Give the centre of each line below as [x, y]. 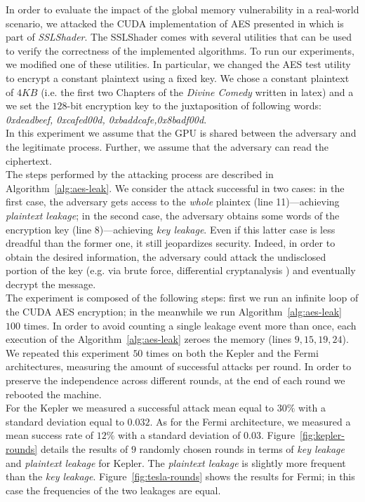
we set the [27, 106]
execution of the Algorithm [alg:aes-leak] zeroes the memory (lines [149, 339]
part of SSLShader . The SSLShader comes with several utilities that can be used [179, 37]
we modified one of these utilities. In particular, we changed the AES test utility [178, 64]
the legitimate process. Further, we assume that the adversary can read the [167, 146]
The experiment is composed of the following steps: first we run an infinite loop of [182, 298]
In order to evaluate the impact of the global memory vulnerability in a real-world [182, 9]
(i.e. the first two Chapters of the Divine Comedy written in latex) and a [197, 91]
